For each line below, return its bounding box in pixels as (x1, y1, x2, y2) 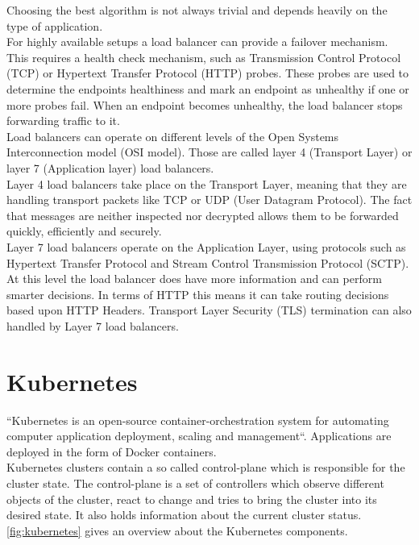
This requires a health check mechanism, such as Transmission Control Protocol (6, 48, 401, 65)
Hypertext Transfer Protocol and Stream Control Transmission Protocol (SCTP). (6, 254, 409, 271)
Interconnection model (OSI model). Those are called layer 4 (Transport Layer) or (6, 144, 413, 160)
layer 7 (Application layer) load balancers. (6, 159, 214, 176)
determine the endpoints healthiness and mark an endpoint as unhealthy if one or (6, 80, 409, 97)
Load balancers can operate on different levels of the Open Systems (6, 127, 339, 144)
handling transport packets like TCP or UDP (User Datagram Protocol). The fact (6, 191, 413, 208)
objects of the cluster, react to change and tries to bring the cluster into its (6, 490, 377, 507)
